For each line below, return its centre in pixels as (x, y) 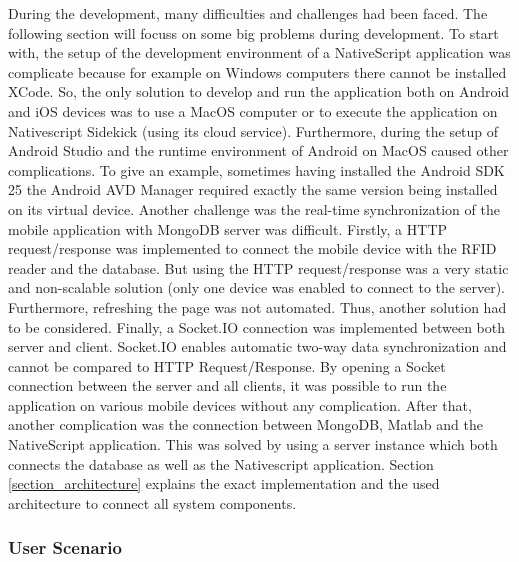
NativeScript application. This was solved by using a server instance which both (253, 444)
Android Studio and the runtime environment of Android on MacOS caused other (258, 150)
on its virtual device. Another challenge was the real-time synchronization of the (254, 208)
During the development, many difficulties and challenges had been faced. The (248, 13)
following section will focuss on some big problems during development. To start (253, 32)
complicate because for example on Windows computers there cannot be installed (257, 71)
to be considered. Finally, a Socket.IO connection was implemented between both (256, 326)
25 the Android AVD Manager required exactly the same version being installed (253, 189)
